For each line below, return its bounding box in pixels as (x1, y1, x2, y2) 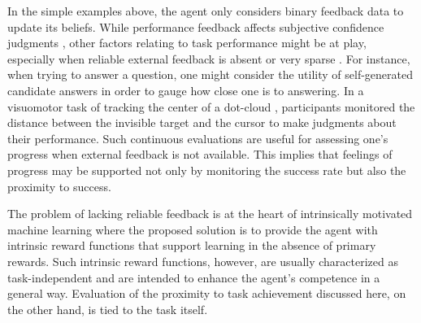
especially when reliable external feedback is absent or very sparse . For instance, (7, 50, 410, 67)
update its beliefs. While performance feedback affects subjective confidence (7, 18, 384, 35)
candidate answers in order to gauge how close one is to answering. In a (7, 81, 364, 98)
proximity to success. (7, 177, 111, 194)
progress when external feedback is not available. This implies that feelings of (7, 146, 393, 163)
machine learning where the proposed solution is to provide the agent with (7, 220, 378, 238)
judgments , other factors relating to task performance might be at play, (7, 34, 367, 51)
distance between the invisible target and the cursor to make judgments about (7, 114, 397, 131)
